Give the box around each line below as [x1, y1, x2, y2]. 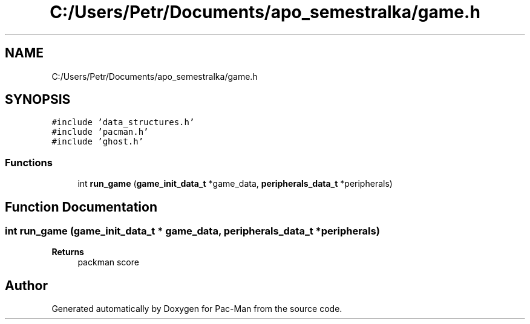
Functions [5, 156, 53, 169]
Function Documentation [5, 199, 157, 215]
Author [5, 277, 48, 293]
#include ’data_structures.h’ [51, 117, 195, 128]
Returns [51, 247, 84, 258]
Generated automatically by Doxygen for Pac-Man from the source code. [51, 303, 342, 314]
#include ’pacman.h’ [51, 127, 149, 137]
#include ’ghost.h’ [51, 137, 144, 147]
